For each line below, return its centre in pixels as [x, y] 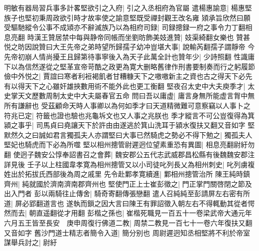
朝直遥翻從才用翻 [57, 213]
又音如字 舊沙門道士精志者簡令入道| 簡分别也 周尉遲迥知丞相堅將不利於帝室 [127, 232]
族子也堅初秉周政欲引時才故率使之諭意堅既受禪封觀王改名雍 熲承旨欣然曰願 [127, 17]
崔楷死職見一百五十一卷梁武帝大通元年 [189, 213]
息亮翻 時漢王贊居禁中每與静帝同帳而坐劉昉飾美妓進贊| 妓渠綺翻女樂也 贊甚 [127, 37]
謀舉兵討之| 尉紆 [31, 242]
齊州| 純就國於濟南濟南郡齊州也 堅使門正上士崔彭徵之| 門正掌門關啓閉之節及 [128, 183]
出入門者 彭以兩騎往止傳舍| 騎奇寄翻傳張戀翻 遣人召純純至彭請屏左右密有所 [127, 193]
